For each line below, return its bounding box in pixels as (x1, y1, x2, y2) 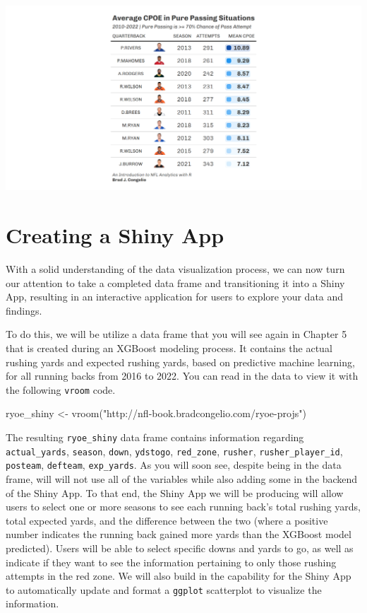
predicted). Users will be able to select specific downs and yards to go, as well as (6, 541, 354, 555)
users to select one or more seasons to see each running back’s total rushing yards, (6, 499, 361, 514)
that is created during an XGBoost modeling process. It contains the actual (6, 341, 332, 356)
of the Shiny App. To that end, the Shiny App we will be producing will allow (6, 485, 344, 500)
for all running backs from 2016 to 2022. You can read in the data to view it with (6, 368, 359, 383)
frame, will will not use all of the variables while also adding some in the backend (6, 472, 358, 486)
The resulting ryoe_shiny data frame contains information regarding (6, 430, 304, 445)
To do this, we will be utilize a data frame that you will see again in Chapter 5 (6, 327, 347, 341)
